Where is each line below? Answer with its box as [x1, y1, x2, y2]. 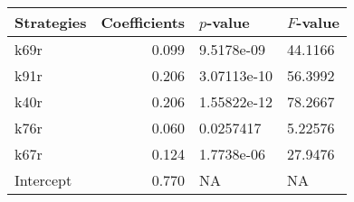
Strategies [14, 12, 87, 32]
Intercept [14, 170, 72, 190]
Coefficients [100, 12, 186, 32]
